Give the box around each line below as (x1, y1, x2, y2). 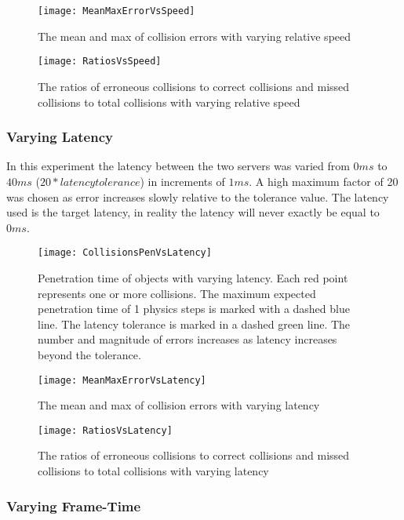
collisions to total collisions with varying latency (38, 463, 269, 478)
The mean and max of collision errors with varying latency (38, 397, 320, 413)
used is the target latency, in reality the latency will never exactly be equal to (6, 204, 380, 220)
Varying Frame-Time (6, 496, 141, 515)
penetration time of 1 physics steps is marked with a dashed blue (38, 300, 350, 317)
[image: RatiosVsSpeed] (38, 56, 162, 67)
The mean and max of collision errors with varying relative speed (38, 27, 351, 44)
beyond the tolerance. (38, 346, 141, 362)
